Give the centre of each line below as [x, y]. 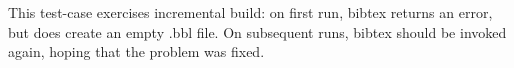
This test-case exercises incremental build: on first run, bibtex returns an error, [250, 12]
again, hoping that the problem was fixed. [136, 51]
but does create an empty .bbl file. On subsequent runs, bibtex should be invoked [257, 31]
